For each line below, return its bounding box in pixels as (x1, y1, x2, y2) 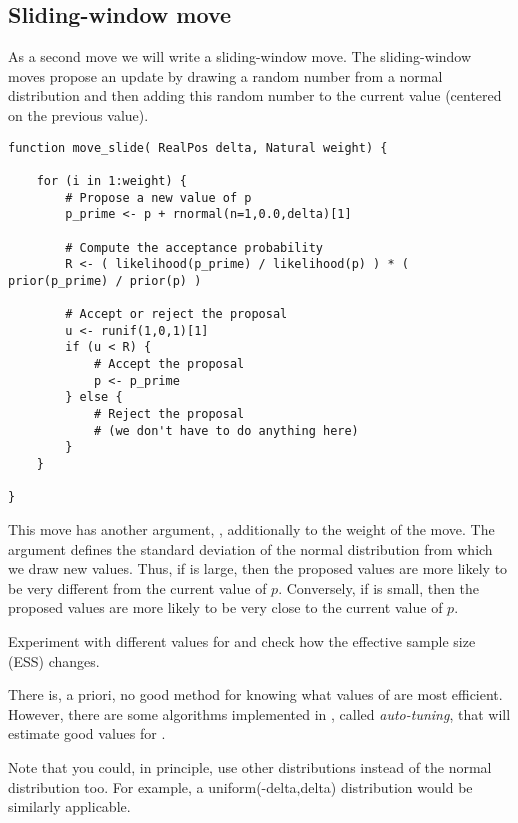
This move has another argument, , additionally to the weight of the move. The (8, 519, 495, 540)
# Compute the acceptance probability (65, 240, 323, 255)
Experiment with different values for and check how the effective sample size (8, 630, 476, 651)
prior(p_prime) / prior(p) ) (8, 273, 202, 288)
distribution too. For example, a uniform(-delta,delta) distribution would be (8, 776, 473, 797)
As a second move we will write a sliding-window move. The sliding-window (8, 46, 472, 67)
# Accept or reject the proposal (65, 307, 288, 322)
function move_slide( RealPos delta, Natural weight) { (8, 140, 388, 155)
